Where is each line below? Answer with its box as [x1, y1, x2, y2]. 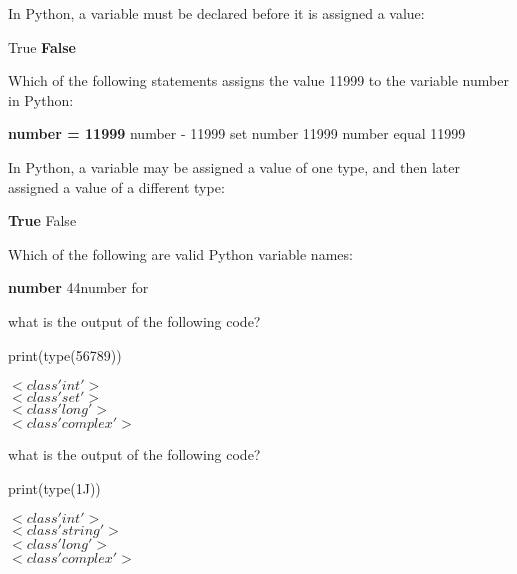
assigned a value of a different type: [8, 176, 225, 197]
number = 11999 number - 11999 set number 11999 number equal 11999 [8, 123, 466, 144]
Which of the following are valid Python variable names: [8, 243, 353, 264]
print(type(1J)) [8, 477, 101, 498]
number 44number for [8, 277, 149, 298]
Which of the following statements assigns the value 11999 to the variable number [8, 70, 509, 91]
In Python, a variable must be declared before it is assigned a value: [8, 3, 425, 23]
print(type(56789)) [8, 344, 122, 365]
